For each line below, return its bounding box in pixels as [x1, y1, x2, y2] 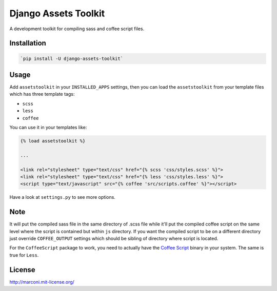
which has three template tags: [9, 91, 75, 97]
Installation [9, 39, 46, 48]
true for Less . [9, 252, 39, 258]
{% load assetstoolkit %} [20, 138, 86, 143]
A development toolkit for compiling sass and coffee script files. [9, 26, 145, 32]
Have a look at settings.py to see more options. [9, 194, 115, 200]
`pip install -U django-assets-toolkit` [20, 55, 123, 61]
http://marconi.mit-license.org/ [9, 279, 74, 285]
